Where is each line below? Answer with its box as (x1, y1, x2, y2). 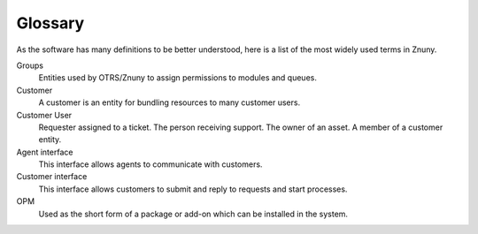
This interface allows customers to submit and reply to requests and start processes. (38, 184, 348, 194)
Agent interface (16, 147, 73, 157)
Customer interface (16, 171, 88, 182)
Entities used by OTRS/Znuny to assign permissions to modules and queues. (38, 72, 318, 83)
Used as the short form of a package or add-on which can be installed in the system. (38, 208, 349, 219)
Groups (16, 60, 44, 71)
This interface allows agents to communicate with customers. (38, 159, 263, 170)
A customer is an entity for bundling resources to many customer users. (38, 97, 301, 108)
